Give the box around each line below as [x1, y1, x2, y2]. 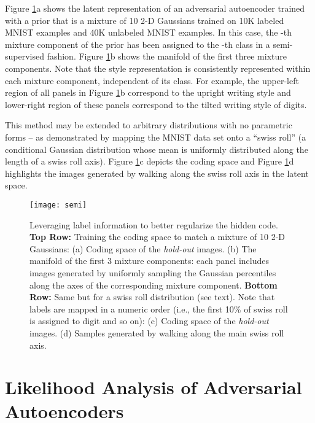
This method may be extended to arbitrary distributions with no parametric [5, 118, 292, 131]
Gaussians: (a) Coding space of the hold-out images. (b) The [29, 242, 257, 255]
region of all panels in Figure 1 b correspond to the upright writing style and [5, 86, 291, 99]
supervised [5, 50, 44, 63]
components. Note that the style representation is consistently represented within [5, 61, 311, 74]
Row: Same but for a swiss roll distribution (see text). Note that [29, 290, 275, 303]
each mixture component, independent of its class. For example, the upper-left [5, 74, 299, 87]
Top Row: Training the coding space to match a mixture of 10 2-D [29, 230, 285, 243]
